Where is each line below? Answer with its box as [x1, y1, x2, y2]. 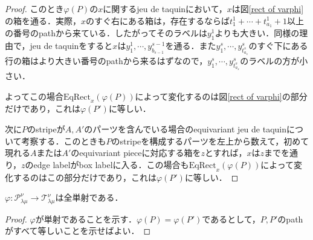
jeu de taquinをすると [30, 39, 113, 52]
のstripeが [27, 123, 65, 135]
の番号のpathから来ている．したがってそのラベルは [5, 27, 207, 39]
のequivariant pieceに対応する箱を [71, 146, 201, 159]
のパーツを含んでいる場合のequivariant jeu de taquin [84, 123, 287, 135]
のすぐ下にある [248, 39, 308, 52]
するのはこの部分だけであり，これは [13, 170, 156, 183]
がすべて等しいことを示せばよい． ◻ [5, 224, 151, 237]
